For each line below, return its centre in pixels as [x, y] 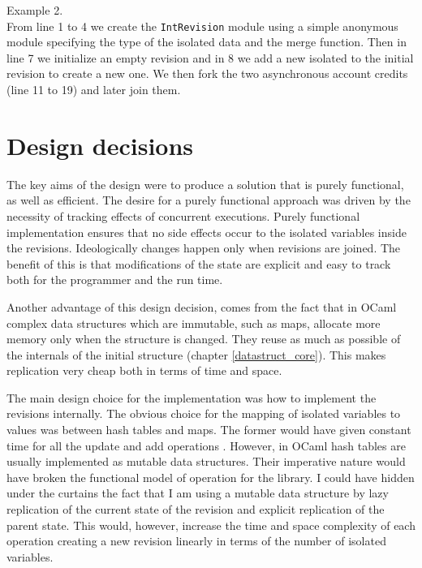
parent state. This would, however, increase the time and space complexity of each [211, 525]
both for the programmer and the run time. [115, 280]
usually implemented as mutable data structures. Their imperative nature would [206, 461]
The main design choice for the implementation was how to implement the [192, 397]
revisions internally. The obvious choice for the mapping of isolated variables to [204, 413]
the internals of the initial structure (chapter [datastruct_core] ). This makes [196, 354]
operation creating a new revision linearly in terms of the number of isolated [196, 541]
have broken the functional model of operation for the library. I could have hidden [211, 477]
